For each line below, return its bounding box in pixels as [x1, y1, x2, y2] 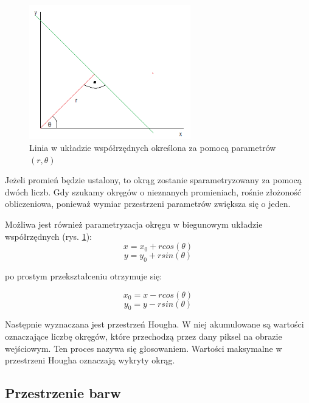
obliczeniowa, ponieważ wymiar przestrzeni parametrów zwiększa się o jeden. [5, 197, 291, 210]
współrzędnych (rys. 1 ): [5, 230, 92, 242]
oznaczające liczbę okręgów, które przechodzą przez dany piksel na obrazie [5, 330, 282, 342]
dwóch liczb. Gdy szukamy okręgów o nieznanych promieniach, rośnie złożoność [5, 185, 301, 198]
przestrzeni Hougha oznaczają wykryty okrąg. [5, 354, 175, 366]
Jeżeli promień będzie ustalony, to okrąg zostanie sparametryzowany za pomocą [5, 173, 302, 186]
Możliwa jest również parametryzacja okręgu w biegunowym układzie [5, 218, 263, 231]
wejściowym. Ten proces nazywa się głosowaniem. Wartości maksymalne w [5, 342, 282, 354]
